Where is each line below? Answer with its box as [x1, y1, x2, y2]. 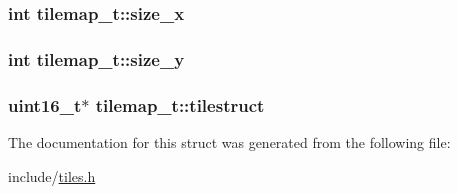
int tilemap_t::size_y [8, 46, 185, 71]
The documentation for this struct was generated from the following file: [8, 131, 451, 152]
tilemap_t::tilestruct [95, 92, 265, 117]
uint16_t [8, 92, 82, 117]
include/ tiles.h [8, 165, 96, 186]
